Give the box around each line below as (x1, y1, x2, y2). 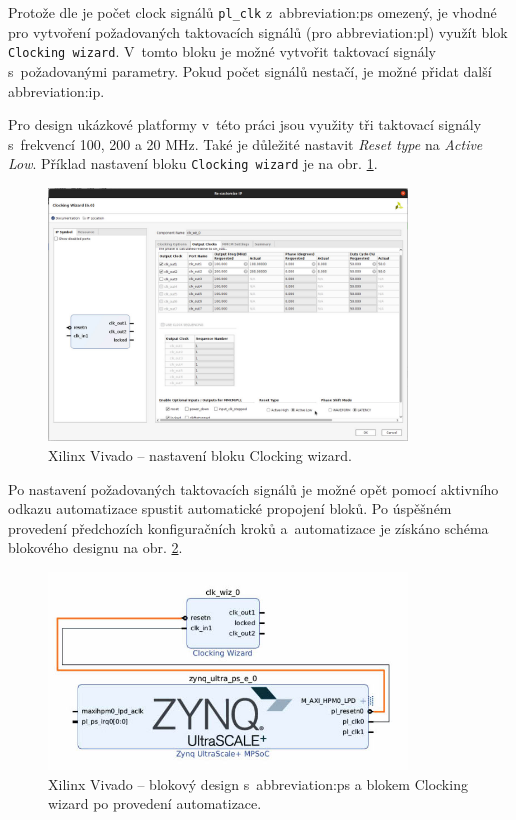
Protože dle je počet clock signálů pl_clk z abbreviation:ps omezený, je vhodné (8, 2, 497, 22)
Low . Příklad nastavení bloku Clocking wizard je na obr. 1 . (8, 153, 378, 174)
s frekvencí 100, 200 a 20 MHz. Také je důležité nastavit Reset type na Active (8, 133, 483, 154)
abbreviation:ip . (8, 80, 105, 101)
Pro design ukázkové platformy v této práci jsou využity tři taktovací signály (8, 114, 482, 135)
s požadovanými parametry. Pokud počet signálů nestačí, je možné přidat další (8, 60, 492, 81)
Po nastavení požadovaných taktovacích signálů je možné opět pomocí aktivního (8, 478, 499, 499)
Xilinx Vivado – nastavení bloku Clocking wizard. (48, 444, 352, 465)
